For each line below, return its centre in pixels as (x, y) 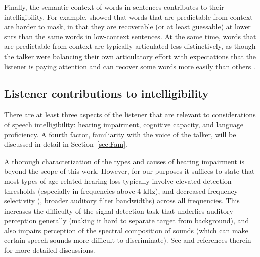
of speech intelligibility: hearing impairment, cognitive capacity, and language (124, 124)
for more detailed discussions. (50, 250)
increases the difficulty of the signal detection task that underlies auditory (119, 210)
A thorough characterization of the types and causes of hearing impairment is (124, 161)
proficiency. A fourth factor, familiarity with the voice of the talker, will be (120, 134)
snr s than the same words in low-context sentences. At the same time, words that (130, 36)
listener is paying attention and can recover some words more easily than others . (130, 66)
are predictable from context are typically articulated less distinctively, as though (130, 46)
